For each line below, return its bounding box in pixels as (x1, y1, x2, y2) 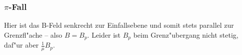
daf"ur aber (4, 40, 39, 50)
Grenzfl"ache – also (4, 29, 62, 40)
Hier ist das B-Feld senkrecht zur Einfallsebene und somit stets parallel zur (4, 20, 234, 30)
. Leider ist (87, 29, 121, 40)
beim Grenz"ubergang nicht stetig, (133, 29, 238, 40)
